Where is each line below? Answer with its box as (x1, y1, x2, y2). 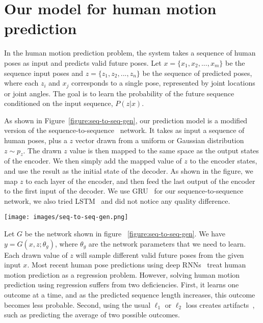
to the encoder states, (190, 155, 257, 166)
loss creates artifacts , (186, 299, 255, 310)
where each (4, 77, 39, 88)
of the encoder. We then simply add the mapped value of (4, 155, 182, 166)
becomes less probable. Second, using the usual (4, 299, 151, 310)
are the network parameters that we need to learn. (88, 238, 246, 249)
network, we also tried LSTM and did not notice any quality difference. (4, 195, 230, 206)
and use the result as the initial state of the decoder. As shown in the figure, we (4, 165, 253, 176)
